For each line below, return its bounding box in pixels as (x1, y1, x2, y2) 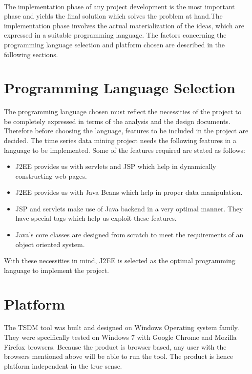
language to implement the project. (4, 265, 109, 275)
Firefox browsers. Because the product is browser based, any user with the (4, 341, 227, 352)
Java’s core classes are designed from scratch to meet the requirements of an (15, 229, 244, 240)
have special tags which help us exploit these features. (15, 213, 177, 223)
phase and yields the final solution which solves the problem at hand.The (4, 11, 223, 21)
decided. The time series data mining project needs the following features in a (4, 135, 237, 145)
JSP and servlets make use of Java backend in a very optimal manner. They (15, 203, 243, 213)
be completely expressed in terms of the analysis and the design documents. (4, 116, 231, 126)
